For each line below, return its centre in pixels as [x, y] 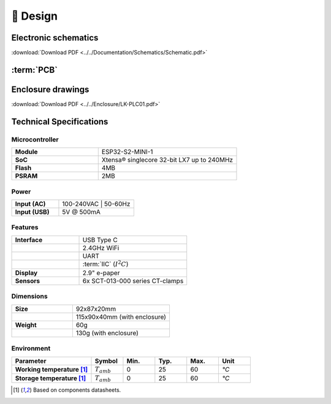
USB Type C [100, 240]
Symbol [106, 360]
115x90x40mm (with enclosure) [121, 317]
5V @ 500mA [82, 212]
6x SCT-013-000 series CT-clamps [133, 281]
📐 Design [35, 16]
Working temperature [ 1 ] [51, 369]
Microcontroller [35, 139]
